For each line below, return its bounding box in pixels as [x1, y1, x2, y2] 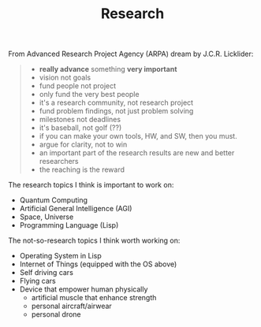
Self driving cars [19, 268, 73, 277]
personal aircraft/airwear [31, 301, 112, 311]
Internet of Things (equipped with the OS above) [19, 259, 177, 269]
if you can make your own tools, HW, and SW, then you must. [39, 132, 238, 141]
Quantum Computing [19, 195, 88, 205]
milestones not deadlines [39, 115, 121, 124]
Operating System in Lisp [19, 251, 103, 261]
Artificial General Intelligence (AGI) [19, 204, 132, 214]
